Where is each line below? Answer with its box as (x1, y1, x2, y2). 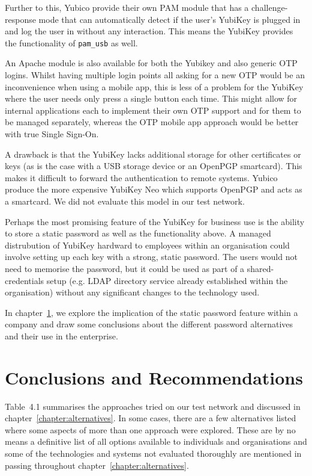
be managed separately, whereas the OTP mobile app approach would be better (5, 116, 299, 128)
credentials (5, 274, 44, 286)
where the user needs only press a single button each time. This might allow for (5, 92, 298, 105)
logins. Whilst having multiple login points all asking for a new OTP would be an (5, 69, 305, 81)
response (5, 13, 36, 25)
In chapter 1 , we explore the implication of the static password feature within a (5, 306, 298, 318)
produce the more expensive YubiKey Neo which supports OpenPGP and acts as (5, 183, 302, 196)
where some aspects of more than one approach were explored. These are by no (5, 423, 296, 436)
